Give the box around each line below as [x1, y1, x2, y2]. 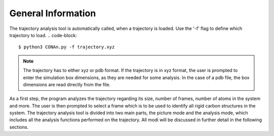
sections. [9, 124, 29, 130]
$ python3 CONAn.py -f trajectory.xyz [18, 44, 115, 50]
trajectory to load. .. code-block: [9, 32, 77, 38]
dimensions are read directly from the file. [23, 81, 111, 87]
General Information [9, 8, 96, 19]
